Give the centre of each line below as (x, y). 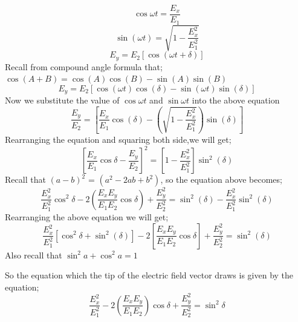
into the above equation (236, 100)
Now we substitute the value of (62, 100)
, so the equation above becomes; (221, 179)
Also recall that (34, 255)
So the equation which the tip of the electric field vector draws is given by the (149, 275)
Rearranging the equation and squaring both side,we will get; (118, 140)
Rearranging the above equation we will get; (87, 216)
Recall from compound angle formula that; (84, 66)
